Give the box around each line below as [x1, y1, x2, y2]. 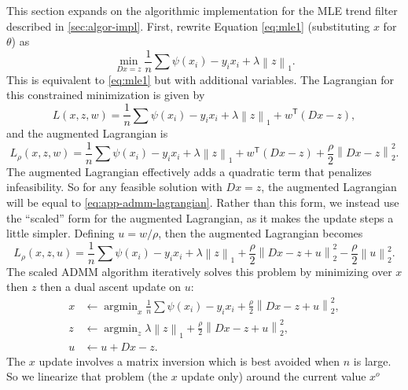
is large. [353, 352, 391, 369]
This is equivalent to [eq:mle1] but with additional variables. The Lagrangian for [6, 71, 394, 87]
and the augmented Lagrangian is [6, 125, 168, 142]
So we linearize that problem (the [6, 368, 168, 384]
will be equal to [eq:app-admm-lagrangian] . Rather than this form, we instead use [6, 193, 399, 210]
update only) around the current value [181, 368, 366, 384]
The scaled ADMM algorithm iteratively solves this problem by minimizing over [6, 263, 392, 279]
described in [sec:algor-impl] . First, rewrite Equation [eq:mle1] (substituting [6, 17, 370, 34]
